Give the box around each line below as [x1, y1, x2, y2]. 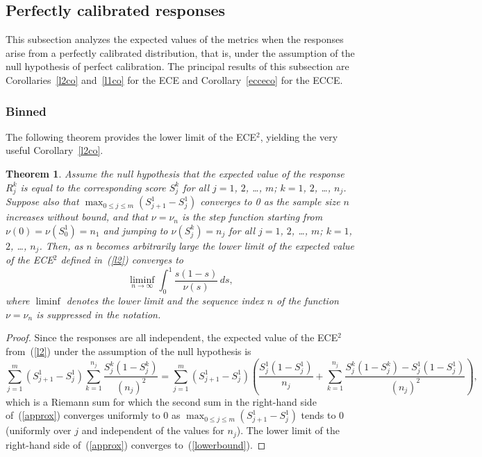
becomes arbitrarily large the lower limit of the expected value [95, 238, 354, 252]
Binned [6, 102, 47, 119]
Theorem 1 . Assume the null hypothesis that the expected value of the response [6, 166, 344, 180]
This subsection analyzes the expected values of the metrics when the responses [6, 32, 344, 46]
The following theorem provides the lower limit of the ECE [6, 129, 257, 144]
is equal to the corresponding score [20, 180, 166, 194]
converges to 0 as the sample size [200, 194, 340, 209]
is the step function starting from [182, 209, 323, 224]
